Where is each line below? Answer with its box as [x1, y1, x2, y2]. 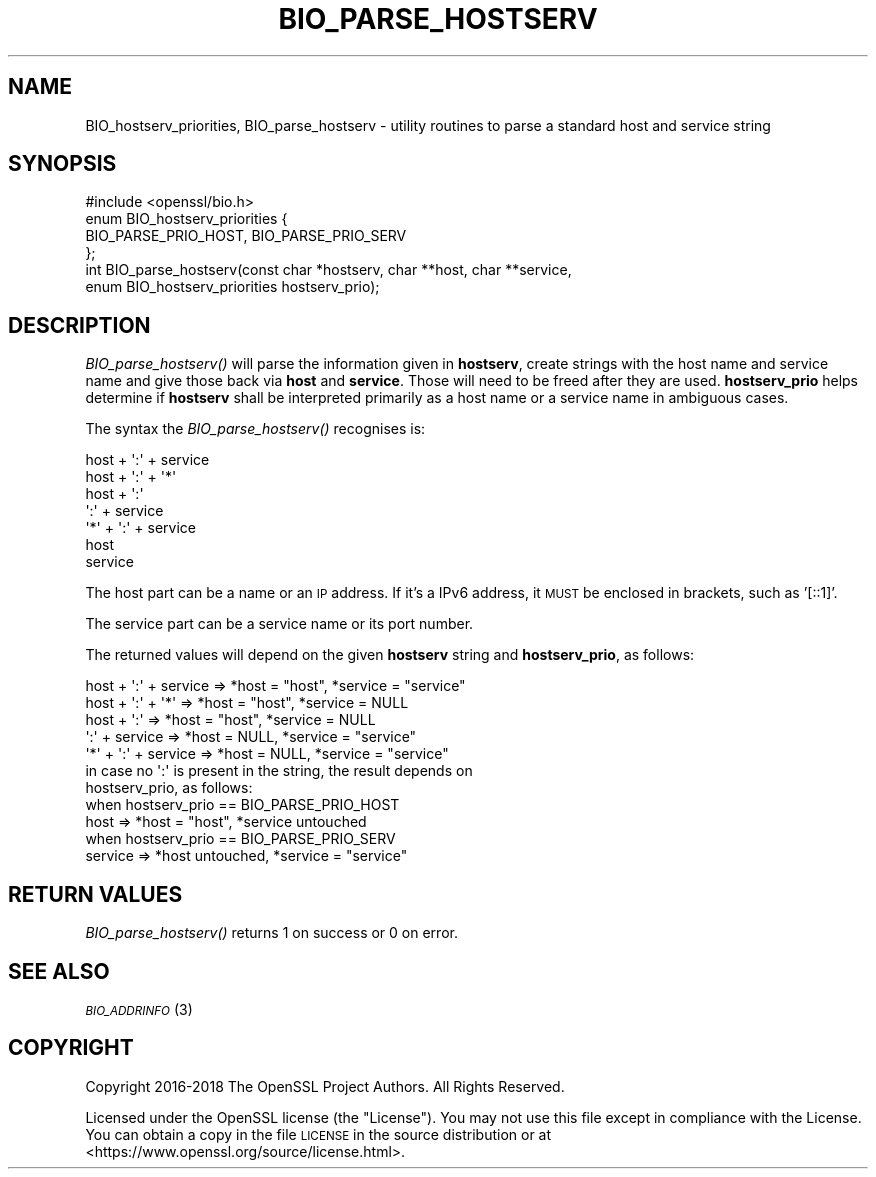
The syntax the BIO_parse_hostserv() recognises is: [85, 420, 426, 438]
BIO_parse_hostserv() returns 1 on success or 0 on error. [85, 924, 458, 942]
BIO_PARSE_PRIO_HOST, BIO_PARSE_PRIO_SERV [85, 227, 407, 245]
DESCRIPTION [8, 312, 151, 338]
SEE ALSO [8, 958, 110, 984]
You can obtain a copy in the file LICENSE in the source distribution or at [85, 1125, 552, 1143]
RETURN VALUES [8, 881, 183, 907]
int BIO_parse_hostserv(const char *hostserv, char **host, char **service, [85, 261, 572, 279]
